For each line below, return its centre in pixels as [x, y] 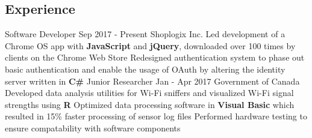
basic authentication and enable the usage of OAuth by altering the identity [145, 69]
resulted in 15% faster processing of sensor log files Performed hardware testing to [156, 116]
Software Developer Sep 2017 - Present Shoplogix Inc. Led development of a [145, 34]
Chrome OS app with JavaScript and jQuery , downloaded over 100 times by [150, 45]
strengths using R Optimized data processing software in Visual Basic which [150, 104]
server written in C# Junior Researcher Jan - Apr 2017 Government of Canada [152, 81]
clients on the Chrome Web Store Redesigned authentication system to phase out [155, 57]
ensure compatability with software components [93, 127]
